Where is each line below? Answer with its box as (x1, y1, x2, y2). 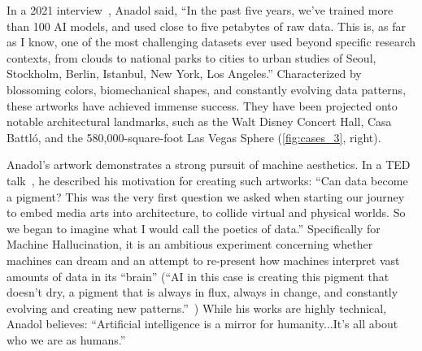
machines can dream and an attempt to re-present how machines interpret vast (7, 251, 400, 268)
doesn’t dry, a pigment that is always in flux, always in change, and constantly (7, 284, 398, 301)
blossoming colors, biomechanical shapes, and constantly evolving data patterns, (7, 80, 407, 97)
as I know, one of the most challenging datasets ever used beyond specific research (7, 33, 416, 50)
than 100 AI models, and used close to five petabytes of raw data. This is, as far (7, 17, 406, 34)
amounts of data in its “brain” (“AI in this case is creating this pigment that (7, 267, 389, 284)
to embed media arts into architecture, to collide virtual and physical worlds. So (7, 204, 406, 221)
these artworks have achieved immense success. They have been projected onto (7, 97, 398, 114)
